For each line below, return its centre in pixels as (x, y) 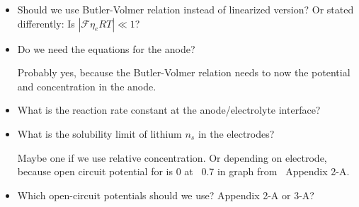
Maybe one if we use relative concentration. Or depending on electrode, (172, 157)
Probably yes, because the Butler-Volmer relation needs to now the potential (184, 72)
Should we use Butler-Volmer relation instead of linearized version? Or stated (186, 9)
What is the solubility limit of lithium (99, 133)
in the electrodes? (236, 133)
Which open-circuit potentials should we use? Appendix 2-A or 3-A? (166, 195)
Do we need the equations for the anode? (106, 48)
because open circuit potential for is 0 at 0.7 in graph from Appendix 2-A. (183, 171)
